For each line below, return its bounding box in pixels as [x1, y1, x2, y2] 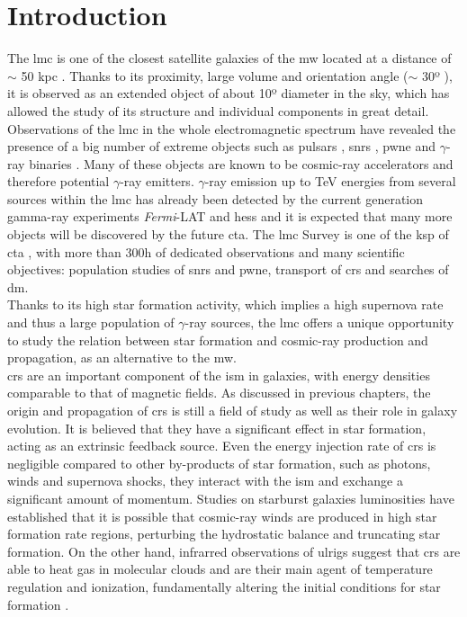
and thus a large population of [7, 313, 175, 332]
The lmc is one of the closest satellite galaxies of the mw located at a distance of [7, 49, 452, 67]
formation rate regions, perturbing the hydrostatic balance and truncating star [7, 524, 441, 543]
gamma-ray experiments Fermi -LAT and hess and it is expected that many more [7, 207, 453, 226]
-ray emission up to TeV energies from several [204, 172, 456, 191]
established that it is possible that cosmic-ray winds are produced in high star [7, 506, 437, 525]
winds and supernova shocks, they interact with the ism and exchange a [7, 471, 403, 490]
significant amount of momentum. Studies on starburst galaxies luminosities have [7, 488, 454, 507]
